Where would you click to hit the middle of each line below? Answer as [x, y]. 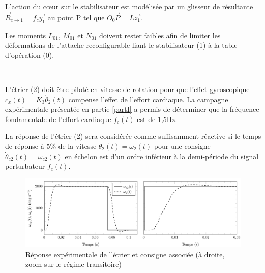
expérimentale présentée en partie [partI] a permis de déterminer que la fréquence [132, 109]
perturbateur [25, 166]
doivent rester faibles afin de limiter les [160, 35]
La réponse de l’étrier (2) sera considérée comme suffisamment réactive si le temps [133, 136]
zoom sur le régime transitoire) [73, 264]
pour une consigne [182, 146]
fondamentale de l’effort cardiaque [58, 119]
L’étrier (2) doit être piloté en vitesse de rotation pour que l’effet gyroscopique [127, 89]
